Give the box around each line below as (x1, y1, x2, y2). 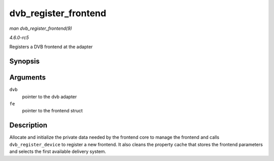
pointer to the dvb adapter (22, 94, 77, 100)
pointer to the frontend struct (22, 108, 83, 114)
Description (9, 121, 48, 130)
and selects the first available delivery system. (9, 148, 107, 154)
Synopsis (9, 57, 40, 66)
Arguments (9, 73, 46, 82)
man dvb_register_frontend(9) (9, 25, 72, 31)
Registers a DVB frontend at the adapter (9, 44, 93, 50)
